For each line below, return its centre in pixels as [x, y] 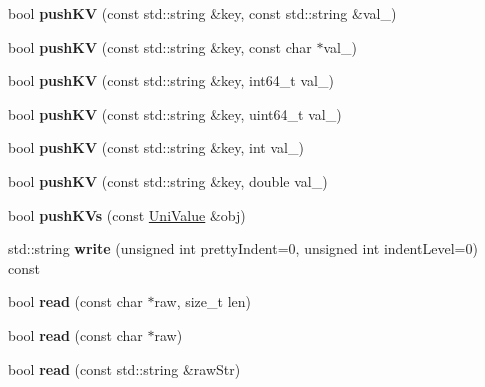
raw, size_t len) [202, 301]
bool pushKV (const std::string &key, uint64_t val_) [175, 113]
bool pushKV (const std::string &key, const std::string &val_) [202, 13]
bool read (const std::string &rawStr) [124, 368]
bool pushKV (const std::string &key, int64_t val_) [171, 80]
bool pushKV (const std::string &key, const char [160, 46]
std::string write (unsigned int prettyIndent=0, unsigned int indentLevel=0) [243, 248]
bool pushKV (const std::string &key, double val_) [168, 180]
